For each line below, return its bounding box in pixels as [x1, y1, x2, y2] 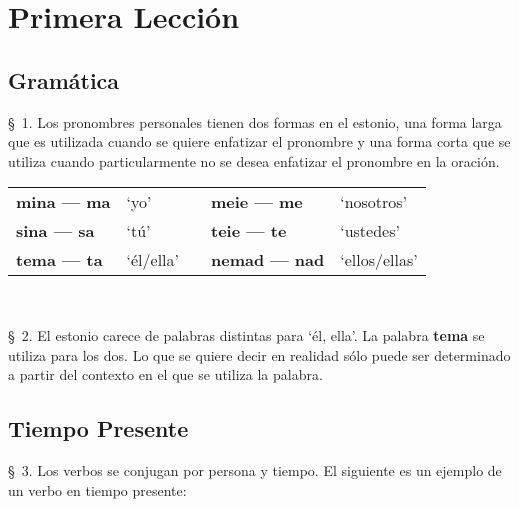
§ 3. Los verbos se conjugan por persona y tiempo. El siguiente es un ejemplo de [8, 459, 502, 480]
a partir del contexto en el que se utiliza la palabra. [8, 364, 323, 385]
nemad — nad [210, 248, 325, 272]
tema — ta [16, 248, 103, 272]
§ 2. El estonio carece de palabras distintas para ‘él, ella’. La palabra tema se [8, 324, 485, 345]
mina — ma [16, 190, 111, 214]
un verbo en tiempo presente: [8, 479, 187, 500]
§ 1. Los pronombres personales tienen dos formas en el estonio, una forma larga [8, 111, 502, 132]
